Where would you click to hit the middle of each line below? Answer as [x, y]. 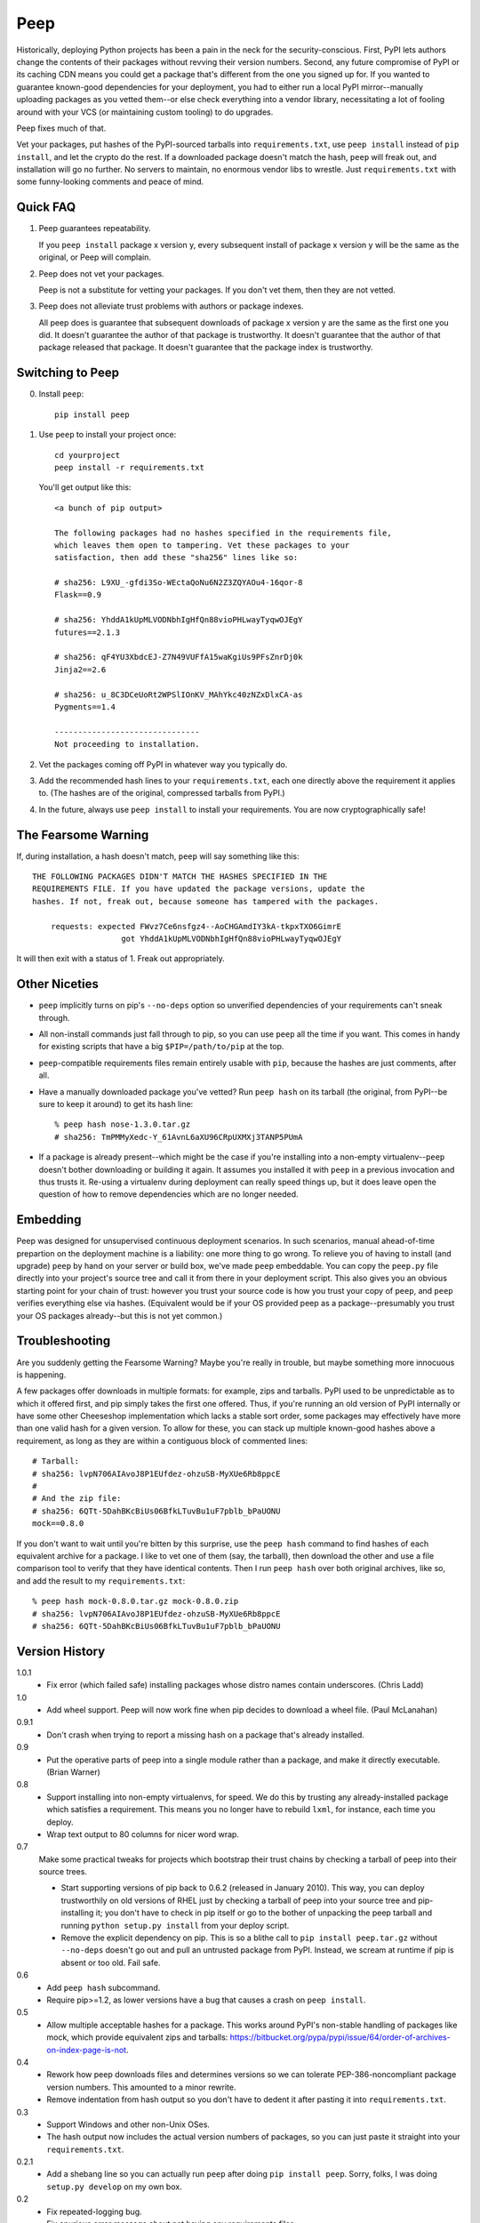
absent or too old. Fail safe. [111, 1962]
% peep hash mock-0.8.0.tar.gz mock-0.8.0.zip [136, 1601]
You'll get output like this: [85, 487]
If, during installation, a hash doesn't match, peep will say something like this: [158, 856]
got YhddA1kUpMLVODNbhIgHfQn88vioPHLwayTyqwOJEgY [232, 939]
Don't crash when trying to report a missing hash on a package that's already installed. [205, 1735]
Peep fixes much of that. [61, 128]
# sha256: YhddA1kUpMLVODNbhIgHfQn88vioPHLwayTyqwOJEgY [179, 620]
